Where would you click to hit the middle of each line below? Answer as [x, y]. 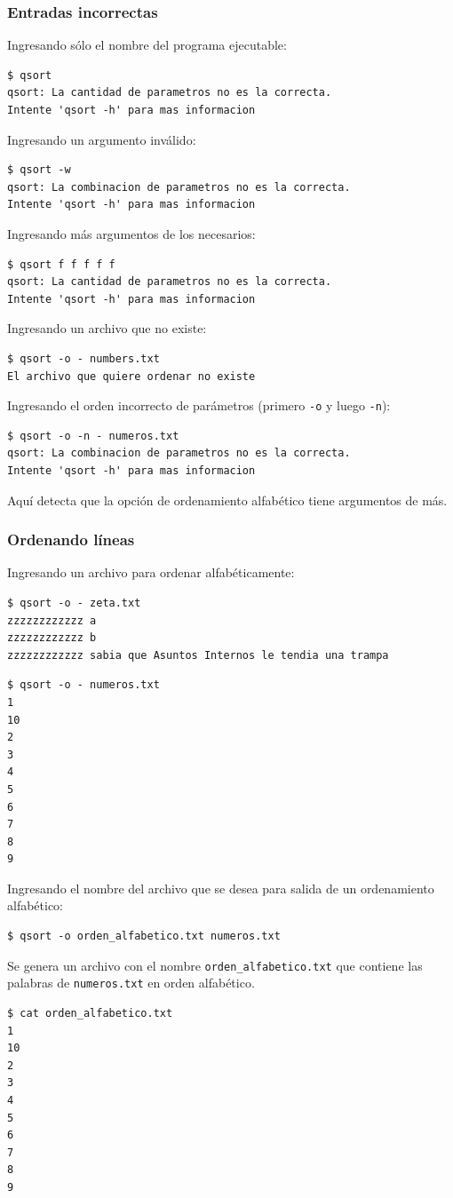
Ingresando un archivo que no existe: [107, 328]
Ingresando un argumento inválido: [102, 139]
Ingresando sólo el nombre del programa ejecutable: [147, 45]
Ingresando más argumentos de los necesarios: [131, 233]
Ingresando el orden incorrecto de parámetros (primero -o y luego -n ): [199, 405]
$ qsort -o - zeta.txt [74, 603]
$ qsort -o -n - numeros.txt [93, 436]
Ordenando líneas [71, 539]
